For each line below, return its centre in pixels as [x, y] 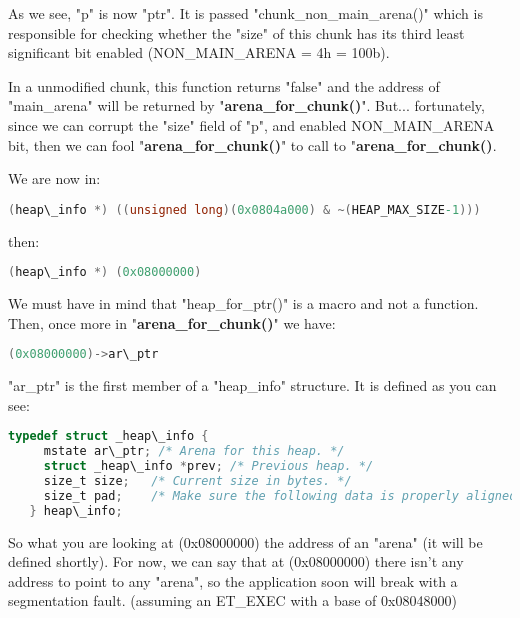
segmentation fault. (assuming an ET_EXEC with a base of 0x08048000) [232, 600]
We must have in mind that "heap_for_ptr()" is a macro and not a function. [243, 303]
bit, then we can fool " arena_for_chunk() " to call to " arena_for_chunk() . [252, 144]
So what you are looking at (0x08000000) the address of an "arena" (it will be [245, 541]
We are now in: [54, 178]
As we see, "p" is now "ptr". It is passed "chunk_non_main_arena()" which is [245, 13]
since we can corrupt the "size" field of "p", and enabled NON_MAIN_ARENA [251, 124]
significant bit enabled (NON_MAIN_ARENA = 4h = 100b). [199, 52]
